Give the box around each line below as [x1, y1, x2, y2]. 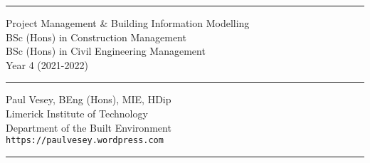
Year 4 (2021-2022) [6, 57, 88, 72]
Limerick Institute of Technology [6, 105, 148, 120]
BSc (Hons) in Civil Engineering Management [6, 43, 206, 58]
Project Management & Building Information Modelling [6, 16, 250, 30]
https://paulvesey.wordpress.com [6, 135, 164, 146]
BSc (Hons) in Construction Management [6, 29, 186, 44]
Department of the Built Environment [6, 120, 171, 135]
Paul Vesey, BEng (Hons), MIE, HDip [6, 92, 171, 107]
